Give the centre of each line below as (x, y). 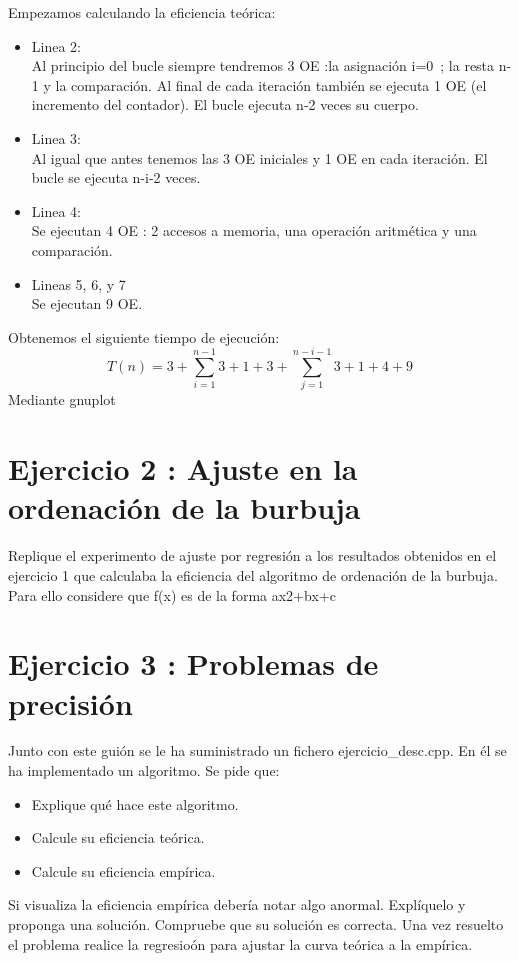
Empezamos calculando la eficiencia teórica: (142, 12)
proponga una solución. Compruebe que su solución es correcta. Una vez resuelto (256, 924)
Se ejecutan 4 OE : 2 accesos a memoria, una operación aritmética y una (254, 230)
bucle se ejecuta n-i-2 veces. (116, 177)
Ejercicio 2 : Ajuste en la (183, 468)
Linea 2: (56, 45)
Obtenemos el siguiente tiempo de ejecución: (144, 336)
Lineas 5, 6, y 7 (78, 283)
